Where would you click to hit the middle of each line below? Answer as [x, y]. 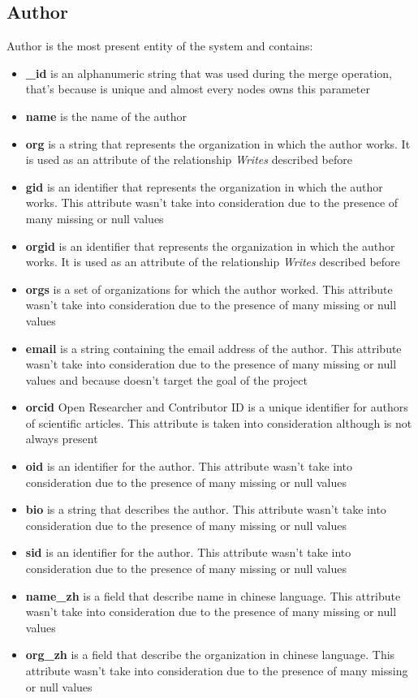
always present [62, 439]
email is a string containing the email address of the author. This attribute [213, 348]
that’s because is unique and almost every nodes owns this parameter [198, 89]
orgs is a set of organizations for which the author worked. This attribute [209, 289]
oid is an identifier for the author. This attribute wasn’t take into [189, 466]
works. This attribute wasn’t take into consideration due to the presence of [212, 203]
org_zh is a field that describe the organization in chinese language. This [210, 655]
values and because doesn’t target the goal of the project [166, 379]
